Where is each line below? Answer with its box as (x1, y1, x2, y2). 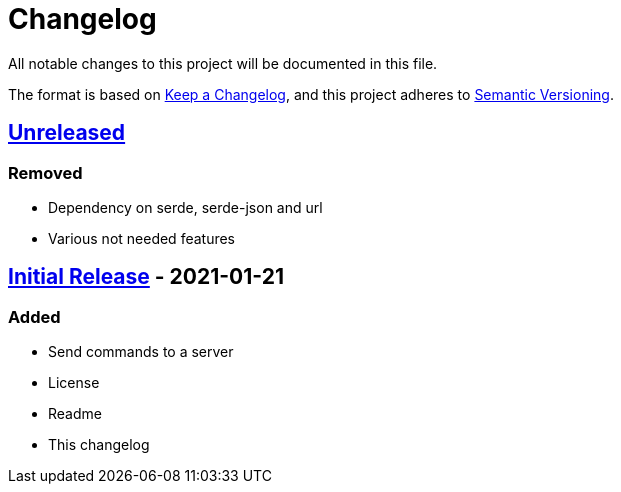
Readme (48, 405, 102, 423)
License (48, 374, 100, 392)
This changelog (48, 436, 150, 454)
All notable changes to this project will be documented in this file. (8, 54, 438, 72)
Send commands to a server (48, 343, 234, 361)
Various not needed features (48, 229, 236, 247)
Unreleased (8, 120, 126, 146)
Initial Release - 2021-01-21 (8, 264, 284, 290)
